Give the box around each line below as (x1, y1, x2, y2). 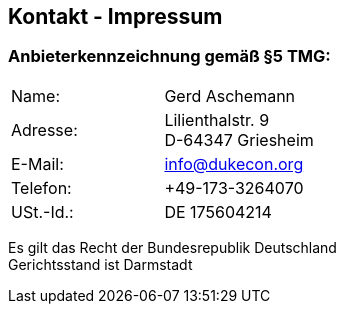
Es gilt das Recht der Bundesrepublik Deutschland (8, 238, 337, 256)
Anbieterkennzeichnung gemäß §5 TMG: (8, 46, 331, 67)
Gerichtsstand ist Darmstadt (8, 255, 193, 273)
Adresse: (11, 119, 78, 140)
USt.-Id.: (11, 201, 74, 222)
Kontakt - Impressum (8, 4, 223, 29)
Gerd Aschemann (164, 85, 296, 106)
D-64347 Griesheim (164, 129, 314, 150)
